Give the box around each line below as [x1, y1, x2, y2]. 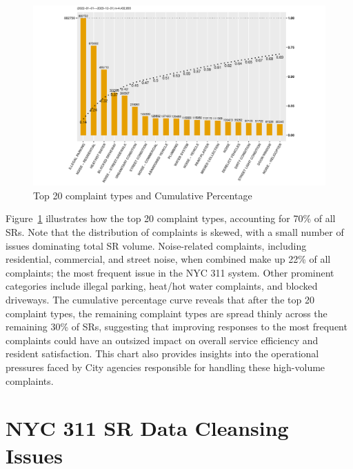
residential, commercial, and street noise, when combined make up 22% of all [6, 252, 331, 266]
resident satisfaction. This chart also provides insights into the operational [6, 346, 319, 361]
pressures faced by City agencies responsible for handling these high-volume [6, 359, 325, 374]
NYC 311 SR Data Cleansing [6, 414, 289, 442]
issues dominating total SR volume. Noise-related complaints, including [6, 238, 307, 252]
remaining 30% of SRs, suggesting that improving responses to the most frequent [6, 319, 347, 334]
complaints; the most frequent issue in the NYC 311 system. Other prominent [6, 265, 334, 279]
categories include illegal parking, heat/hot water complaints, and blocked [6, 279, 318, 293]
